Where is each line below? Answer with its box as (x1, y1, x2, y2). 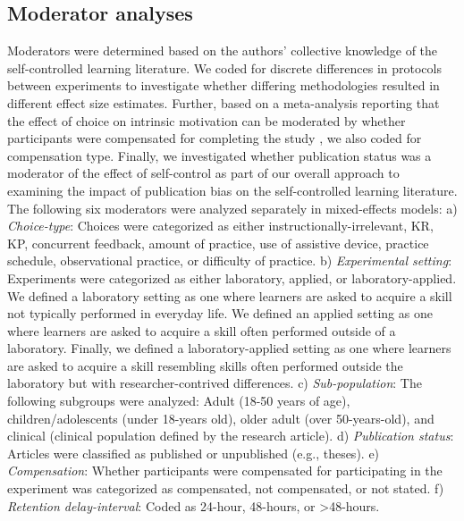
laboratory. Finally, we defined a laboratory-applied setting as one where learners (7, 339, 451, 357)
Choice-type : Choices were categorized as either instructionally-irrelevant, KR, (7, 216, 434, 235)
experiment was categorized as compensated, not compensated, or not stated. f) (7, 479, 444, 498)
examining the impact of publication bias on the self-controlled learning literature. (7, 181, 458, 199)
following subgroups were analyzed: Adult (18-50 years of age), (7, 391, 350, 410)
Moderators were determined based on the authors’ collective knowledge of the (7, 41, 438, 60)
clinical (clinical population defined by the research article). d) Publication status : (7, 426, 454, 445)
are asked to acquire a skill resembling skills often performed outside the (7, 356, 403, 374)
